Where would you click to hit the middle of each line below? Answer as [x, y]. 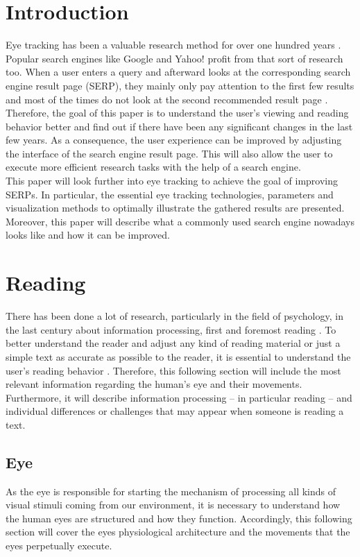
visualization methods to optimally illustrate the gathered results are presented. [175, 208]
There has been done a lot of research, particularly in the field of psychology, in [174, 316]
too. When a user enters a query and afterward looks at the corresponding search [178, 72]
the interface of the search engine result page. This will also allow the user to [169, 153]
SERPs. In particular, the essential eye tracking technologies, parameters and [170, 194]
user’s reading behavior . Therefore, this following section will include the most [173, 370]
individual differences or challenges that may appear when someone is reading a [175, 411]
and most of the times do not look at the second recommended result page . [167, 99]
